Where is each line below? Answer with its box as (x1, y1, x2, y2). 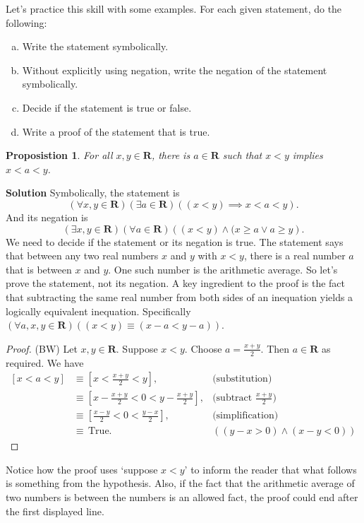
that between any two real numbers (6, 248, 159, 263)
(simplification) (212, 411, 279, 421)
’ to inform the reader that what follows (184, 462, 357, 476)
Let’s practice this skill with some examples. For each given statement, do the (6, 1, 342, 16)
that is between (6, 261, 72, 276)
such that (222, 148, 262, 163)
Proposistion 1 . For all (6, 148, 113, 163)
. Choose (184, 341, 222, 355)
